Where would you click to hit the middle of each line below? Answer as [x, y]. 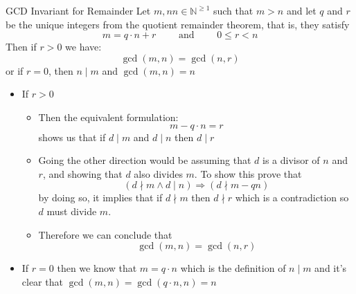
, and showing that [82, 173]
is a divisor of [291, 160]
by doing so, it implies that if [100, 197]
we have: [83, 47]
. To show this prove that [248, 173]
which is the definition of [233, 268]
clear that [42, 281]
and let [301, 10]
